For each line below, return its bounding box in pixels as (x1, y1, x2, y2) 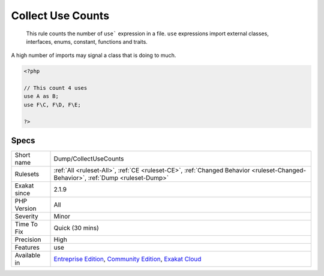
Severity (14, 213, 38, 221)
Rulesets (14, 170, 39, 178)
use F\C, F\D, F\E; (23, 101, 81, 108)
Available (14, 251, 41, 260)
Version (14, 204, 37, 213)
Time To (14, 220, 38, 229)
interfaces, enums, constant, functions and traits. (26, 38, 148, 45)
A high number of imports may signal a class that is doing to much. (11, 51, 176, 59)
